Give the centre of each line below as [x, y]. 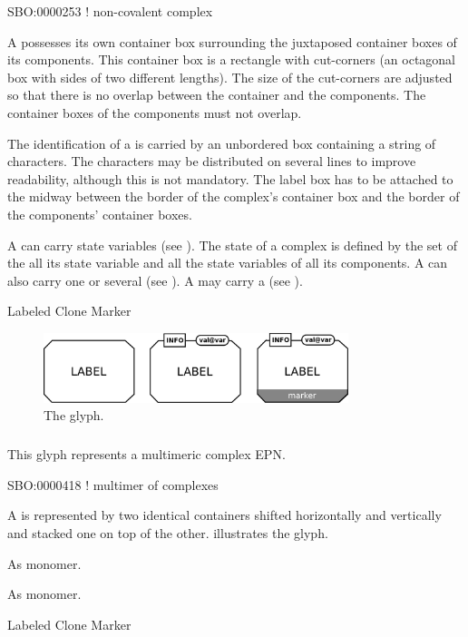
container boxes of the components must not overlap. [155, 112]
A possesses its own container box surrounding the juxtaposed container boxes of [232, 41]
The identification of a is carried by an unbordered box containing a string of [222, 143]
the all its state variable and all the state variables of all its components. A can [228, 263]
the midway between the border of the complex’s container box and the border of [234, 196]
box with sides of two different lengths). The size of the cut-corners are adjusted [230, 77]
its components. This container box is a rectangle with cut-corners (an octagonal [232, 59]
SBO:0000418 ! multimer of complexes [113, 484]
